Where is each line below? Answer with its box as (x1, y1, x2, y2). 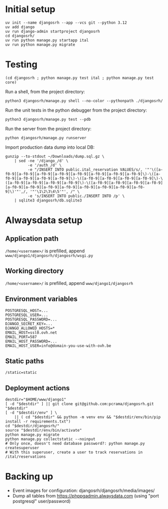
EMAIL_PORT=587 (5, 334, 37, 340)
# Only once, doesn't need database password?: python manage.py (5, 441, 145, 446)
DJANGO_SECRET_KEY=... (5, 321, 53, 326)
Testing (5, 59, 38, 70)
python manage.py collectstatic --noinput (5, 437, 96, 442)
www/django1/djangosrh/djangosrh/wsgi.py (5, 253, 94, 258)
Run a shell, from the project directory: (5, 88, 86, 94)
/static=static (5, 370, 37, 375)
